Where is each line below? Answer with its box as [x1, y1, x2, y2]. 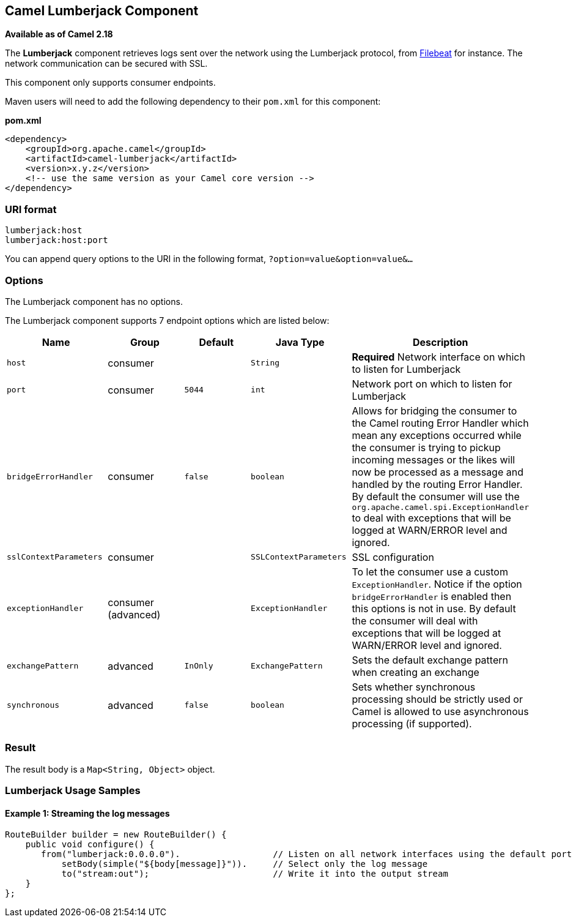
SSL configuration [352, 550, 434, 563]
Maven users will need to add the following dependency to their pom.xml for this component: [5, 96, 381, 107]
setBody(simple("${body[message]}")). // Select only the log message [61, 859, 428, 869]
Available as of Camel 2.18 [5, 29, 113, 40]
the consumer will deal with [352, 614, 478, 627]
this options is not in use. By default [352, 602, 516, 615]
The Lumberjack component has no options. [5, 296, 183, 307]
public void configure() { [25, 839, 155, 850]
